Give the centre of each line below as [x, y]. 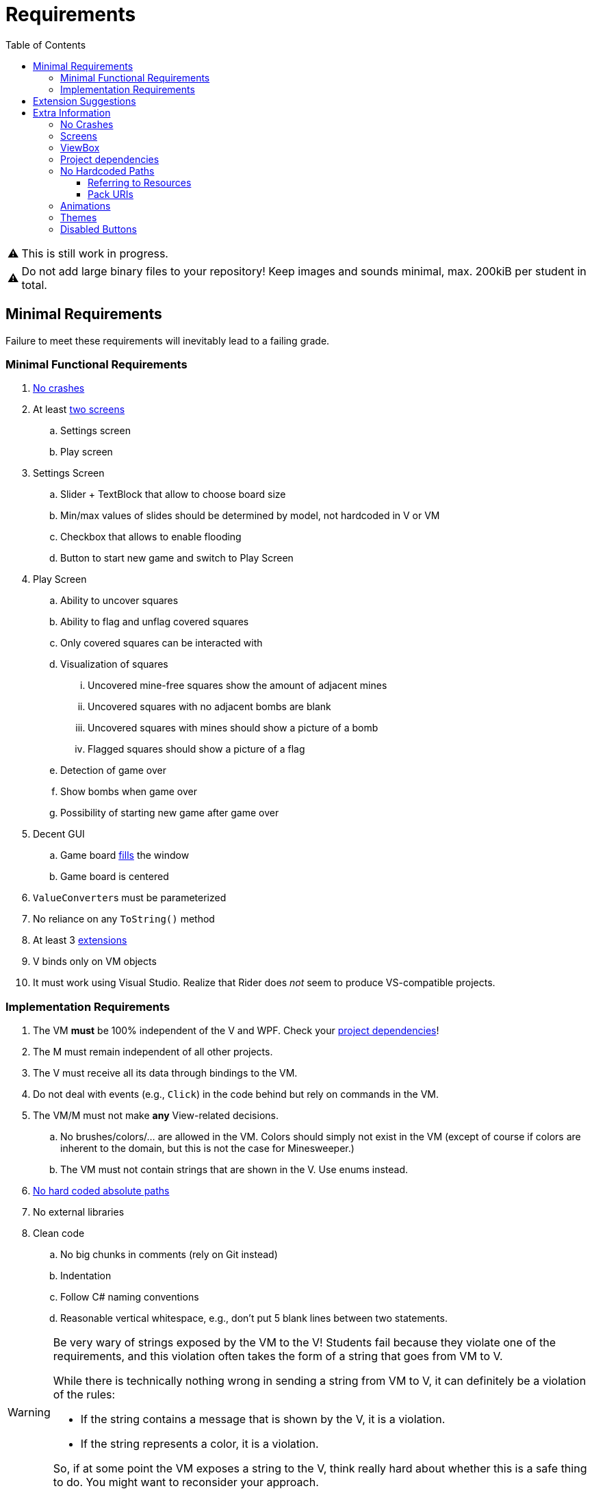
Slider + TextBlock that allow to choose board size [173, 494]
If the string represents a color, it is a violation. [200, 1444]
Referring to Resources [140, 182]
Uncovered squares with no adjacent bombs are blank [209, 707]
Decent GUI [59, 834]
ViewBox [80, 147]
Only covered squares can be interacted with [162, 643]
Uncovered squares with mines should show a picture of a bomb [233, 728]
